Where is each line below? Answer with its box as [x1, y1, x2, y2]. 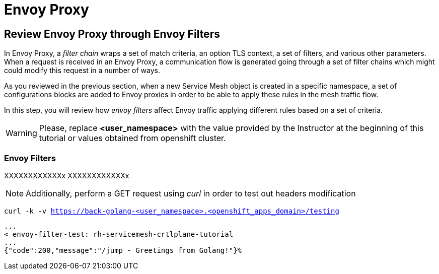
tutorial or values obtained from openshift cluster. [39, 133, 226, 144]
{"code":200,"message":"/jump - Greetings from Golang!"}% [4, 246, 242, 254]
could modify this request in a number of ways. [4, 66, 160, 75]
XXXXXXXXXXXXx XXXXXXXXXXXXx [4, 171, 129, 180]
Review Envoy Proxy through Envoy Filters [4, 27, 220, 40]
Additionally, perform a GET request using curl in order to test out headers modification [26, 188, 356, 198]
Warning [6, 128, 37, 139]
